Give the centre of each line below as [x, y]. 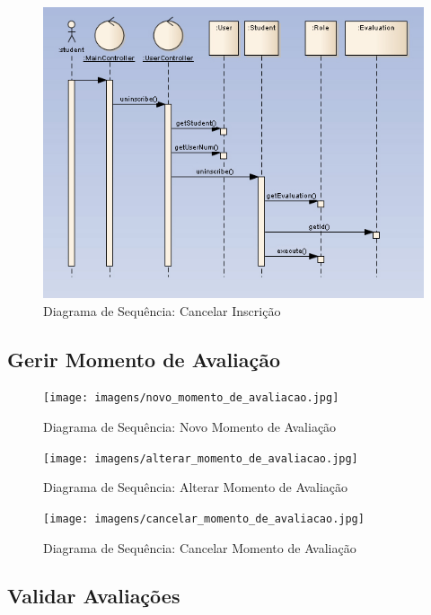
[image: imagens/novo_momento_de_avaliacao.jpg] [191, 398]
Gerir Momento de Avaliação [144, 359]
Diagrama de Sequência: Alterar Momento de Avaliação [196, 487]
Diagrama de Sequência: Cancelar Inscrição [162, 310]
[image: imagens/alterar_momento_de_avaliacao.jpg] [201, 458]
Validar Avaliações [94, 596]
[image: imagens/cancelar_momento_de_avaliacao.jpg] [204, 518]
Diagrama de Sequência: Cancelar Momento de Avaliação [200, 547]
